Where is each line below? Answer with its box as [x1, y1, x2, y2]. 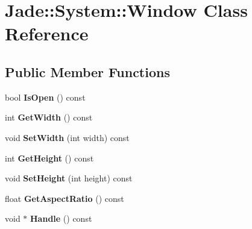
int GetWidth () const [5, 111, 93, 124]
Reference [5, 21, 89, 46]
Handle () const [30, 212, 92, 225]
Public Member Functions [5, 62, 170, 81]
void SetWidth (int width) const [5, 131, 130, 143]
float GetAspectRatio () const [5, 192, 124, 204]
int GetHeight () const [5, 151, 94, 164]
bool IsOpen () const [5, 90, 86, 103]
